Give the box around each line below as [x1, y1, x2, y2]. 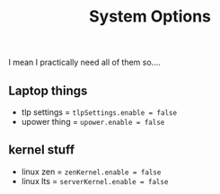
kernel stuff [8, 142, 75, 158]
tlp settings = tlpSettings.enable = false [21, 107, 177, 118]
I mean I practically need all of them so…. [8, 57, 161, 68]
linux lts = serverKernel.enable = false [21, 175, 169, 186]
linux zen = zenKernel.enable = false [21, 166, 162, 177]
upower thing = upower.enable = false [21, 117, 165, 127]
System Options [88, 6, 212, 27]
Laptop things [8, 83, 88, 98]
